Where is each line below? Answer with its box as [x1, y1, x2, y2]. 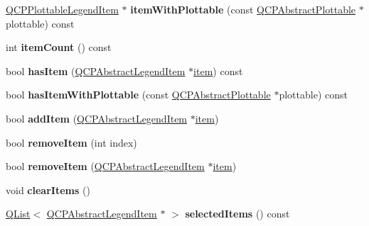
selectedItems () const [185, 206, 290, 221]
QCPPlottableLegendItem [6, 2, 119, 16]
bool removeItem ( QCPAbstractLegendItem [6, 159, 205, 174]
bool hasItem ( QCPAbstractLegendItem [6, 63, 186, 78]
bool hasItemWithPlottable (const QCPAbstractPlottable [6, 87, 271, 102]
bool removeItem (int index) [6, 135, 137, 149]
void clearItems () [6, 182, 90, 197]
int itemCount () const [6, 40, 112, 55]
